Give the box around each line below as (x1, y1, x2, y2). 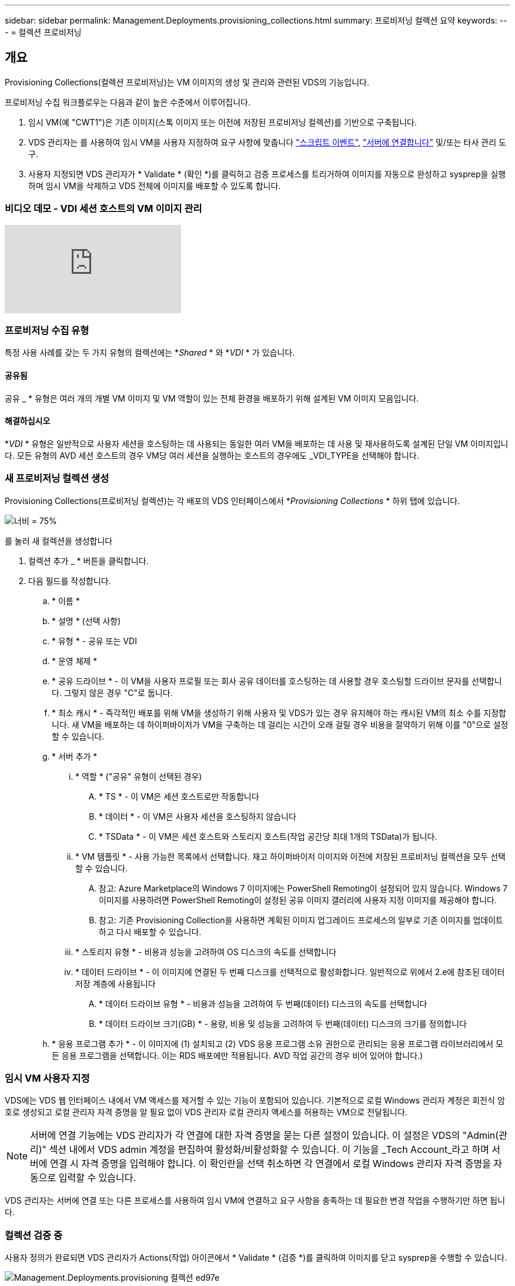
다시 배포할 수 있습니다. (116, 926, 202, 937)
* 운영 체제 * (52, 655, 98, 666)
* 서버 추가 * (52, 751, 98, 761)
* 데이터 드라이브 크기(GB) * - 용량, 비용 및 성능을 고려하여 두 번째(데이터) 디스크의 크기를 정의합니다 (99, 1018, 467, 1029)
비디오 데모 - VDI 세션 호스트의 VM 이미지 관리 (5, 203, 202, 215)
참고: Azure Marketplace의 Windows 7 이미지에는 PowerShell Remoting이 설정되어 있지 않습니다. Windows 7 (99, 883, 508, 893)
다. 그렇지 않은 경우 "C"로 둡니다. (52, 687, 173, 698)
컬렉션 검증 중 (5, 1229, 63, 1241)
